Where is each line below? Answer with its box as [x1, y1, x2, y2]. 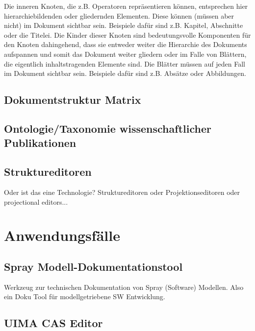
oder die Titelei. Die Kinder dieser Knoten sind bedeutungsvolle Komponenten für [4, 29, 251, 40]
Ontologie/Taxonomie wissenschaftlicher [4, 120, 211, 136]
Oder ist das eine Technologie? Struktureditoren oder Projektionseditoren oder [4, 187, 240, 197]
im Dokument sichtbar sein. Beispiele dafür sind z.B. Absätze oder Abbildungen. [4, 68, 246, 78]
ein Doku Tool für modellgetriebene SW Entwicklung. [4, 291, 165, 302]
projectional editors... [4, 196, 68, 207]
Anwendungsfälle [4, 225, 120, 245]
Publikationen [4, 135, 76, 150]
